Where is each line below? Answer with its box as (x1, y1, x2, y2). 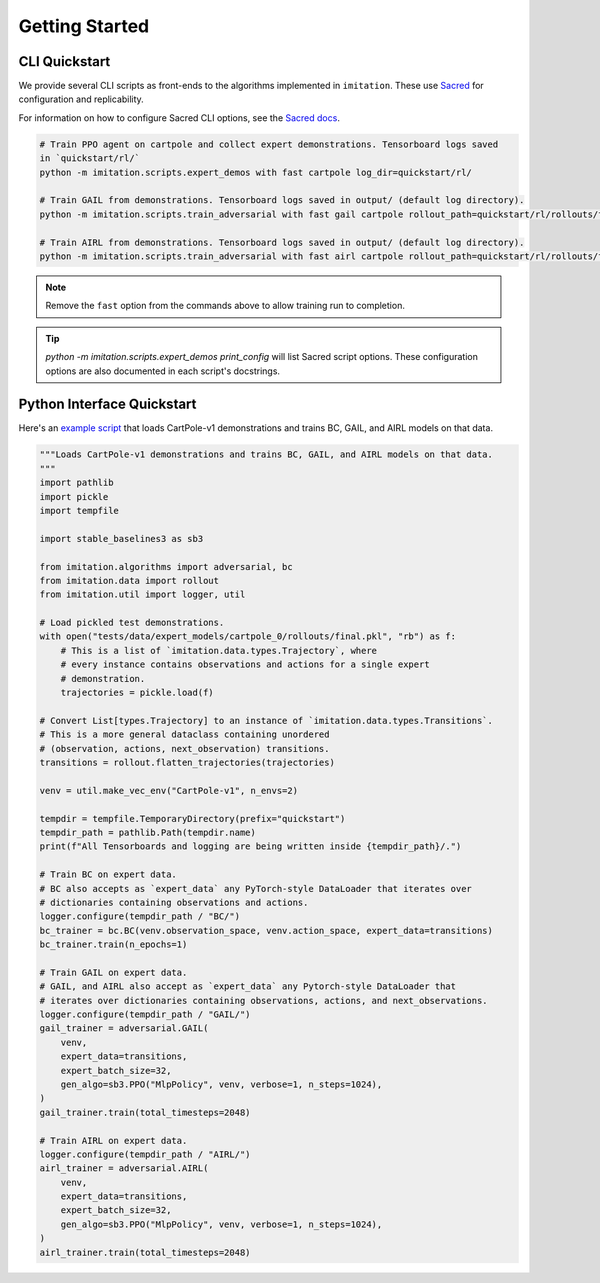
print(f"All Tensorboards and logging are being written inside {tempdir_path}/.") (39, 841, 462, 852)
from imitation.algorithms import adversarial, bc (39, 561, 294, 572)
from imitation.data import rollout (39, 575, 220, 586)
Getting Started (18, 15, 150, 37)
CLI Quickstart (18, 53, 111, 70)
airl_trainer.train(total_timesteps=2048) (39, 1246, 251, 1258)
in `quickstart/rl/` (39, 153, 140, 164)
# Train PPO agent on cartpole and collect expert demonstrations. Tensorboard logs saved (39, 138, 499, 150)
